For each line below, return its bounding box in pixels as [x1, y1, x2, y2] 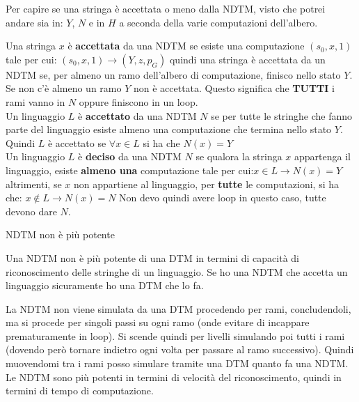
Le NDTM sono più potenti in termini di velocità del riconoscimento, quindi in [6, 369, 342, 384]
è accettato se [47, 135, 106, 150]
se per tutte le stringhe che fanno [211, 108, 353, 123]
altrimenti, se [6, 176, 62, 191]
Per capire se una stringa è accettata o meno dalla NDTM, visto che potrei [6, 1, 326, 15]
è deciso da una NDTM [78, 149, 182, 164]
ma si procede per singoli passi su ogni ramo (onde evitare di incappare [6, 315, 310, 330]
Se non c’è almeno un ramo [6, 81, 122, 95]
